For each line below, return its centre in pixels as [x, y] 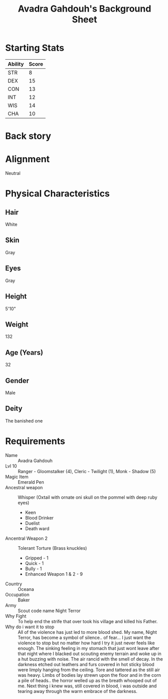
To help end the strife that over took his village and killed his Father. [88, 621]
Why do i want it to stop [30, 627]
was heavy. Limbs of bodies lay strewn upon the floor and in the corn [90, 675]
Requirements [35, 441]
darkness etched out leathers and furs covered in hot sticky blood [86, 664]
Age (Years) [24, 353]
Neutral [13, 173]
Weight [17, 324]
